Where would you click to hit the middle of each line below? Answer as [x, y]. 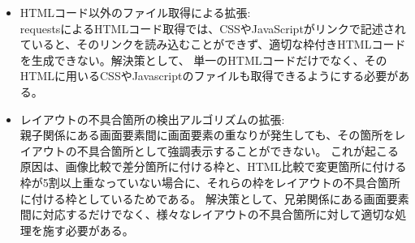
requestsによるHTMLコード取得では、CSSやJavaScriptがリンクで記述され [213, 28]
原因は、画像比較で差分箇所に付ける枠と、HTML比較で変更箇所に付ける [213, 166]
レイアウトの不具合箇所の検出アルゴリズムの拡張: [152, 119]
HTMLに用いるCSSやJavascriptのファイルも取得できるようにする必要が [209, 76]
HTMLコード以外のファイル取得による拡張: [135, 12]
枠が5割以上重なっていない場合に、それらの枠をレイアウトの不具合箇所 [210, 182]
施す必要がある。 [88, 230]
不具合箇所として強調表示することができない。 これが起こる [238, 150]
